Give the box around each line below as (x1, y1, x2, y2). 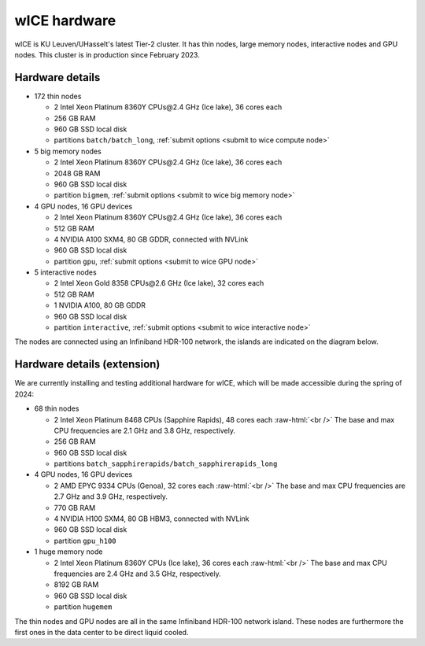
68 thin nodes (34, 404, 79, 413)
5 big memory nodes (34, 146, 102, 156)
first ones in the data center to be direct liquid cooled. (14, 627, 189, 637)
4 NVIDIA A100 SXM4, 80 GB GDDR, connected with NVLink (54, 234, 249, 244)
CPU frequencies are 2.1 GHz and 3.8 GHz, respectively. (54, 426, 236, 435)
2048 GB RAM (54, 168, 101, 178)
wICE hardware (14, 12, 116, 29)
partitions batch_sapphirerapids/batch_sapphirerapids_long (54, 459, 278, 468)
